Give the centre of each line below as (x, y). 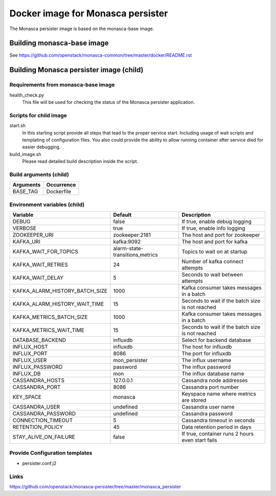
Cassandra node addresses (215, 380)
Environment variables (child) (47, 205)
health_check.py (27, 95)
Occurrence (61, 185)
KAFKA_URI (26, 241)
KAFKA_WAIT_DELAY (38, 278)
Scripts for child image (38, 115)
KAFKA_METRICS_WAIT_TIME (48, 330)
